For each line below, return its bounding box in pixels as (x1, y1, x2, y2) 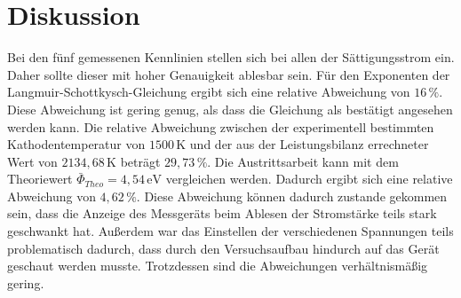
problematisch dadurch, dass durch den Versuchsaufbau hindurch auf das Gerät (7, 239, 440, 257)
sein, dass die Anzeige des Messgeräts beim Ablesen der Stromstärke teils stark (7, 204, 437, 223)
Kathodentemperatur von (7, 135, 146, 153)
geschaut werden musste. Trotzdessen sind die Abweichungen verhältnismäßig (7, 256, 428, 275)
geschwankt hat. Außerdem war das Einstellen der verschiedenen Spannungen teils (7, 222, 454, 240)
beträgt (120, 152, 161, 170)
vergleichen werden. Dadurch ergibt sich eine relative (165, 169, 453, 188)
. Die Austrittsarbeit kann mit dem (207, 152, 399, 170)
